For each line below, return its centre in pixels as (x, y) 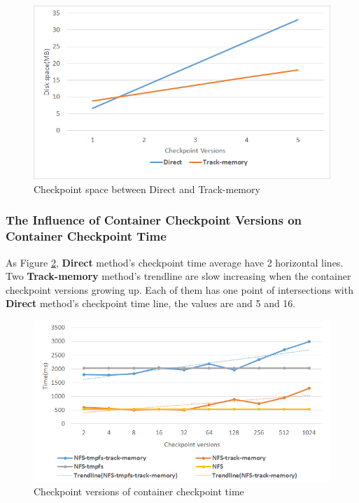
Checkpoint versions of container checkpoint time (139, 491)
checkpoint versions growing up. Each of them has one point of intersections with (179, 289)
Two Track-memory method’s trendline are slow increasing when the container (178, 276)
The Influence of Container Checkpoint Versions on (154, 220)
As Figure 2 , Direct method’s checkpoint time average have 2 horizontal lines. (175, 262)
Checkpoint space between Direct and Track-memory (147, 189)
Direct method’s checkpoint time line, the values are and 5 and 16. (151, 303)
